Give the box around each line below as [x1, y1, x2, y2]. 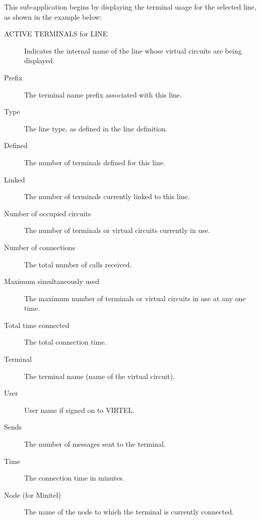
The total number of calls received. [24, 259, 132, 269]
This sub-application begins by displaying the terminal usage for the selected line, [4, 2, 256, 12]
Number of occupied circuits [4, 208, 91, 218]
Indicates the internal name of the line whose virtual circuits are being [24, 45, 242, 56]
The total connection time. [24, 337, 107, 347]
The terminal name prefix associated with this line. [24, 89, 182, 100]
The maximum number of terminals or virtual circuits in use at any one [24, 293, 246, 303]
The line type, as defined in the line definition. [24, 123, 168, 133]
